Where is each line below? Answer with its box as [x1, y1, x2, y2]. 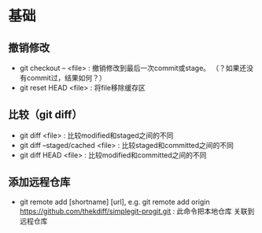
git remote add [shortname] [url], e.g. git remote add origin [19, 197, 210, 206]
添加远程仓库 [8, 176, 71, 189]
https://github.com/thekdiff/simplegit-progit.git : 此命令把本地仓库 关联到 [19, 206, 255, 216]
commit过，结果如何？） [26, 73, 106, 83]
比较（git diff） [8, 108, 83, 122]
